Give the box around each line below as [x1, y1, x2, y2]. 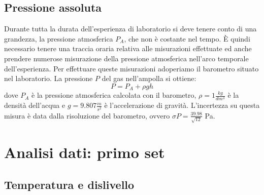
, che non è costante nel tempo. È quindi [124, 33, 250, 44]
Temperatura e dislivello [4, 176, 135, 192]
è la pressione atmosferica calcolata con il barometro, [31, 90, 196, 100]
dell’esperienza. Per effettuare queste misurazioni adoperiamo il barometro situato [4, 63, 259, 73]
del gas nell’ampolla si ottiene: [102, 73, 196, 84]
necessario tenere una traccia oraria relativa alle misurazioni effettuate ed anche [4, 43, 252, 54]
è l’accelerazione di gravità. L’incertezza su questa [104, 100, 260, 110]
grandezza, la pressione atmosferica [4, 33, 113, 44]
